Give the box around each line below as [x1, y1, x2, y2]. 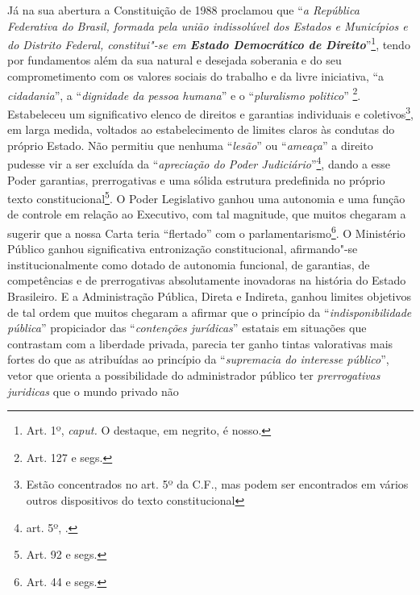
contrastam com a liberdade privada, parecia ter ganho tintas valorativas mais [7, 335, 393, 352]
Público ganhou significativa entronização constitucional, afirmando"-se [7, 240, 358, 257]
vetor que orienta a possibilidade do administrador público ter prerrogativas [7, 367, 380, 383]
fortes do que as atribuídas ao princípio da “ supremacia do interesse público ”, [7, 351, 389, 368]
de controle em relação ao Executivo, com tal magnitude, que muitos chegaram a [7, 206, 406, 223]
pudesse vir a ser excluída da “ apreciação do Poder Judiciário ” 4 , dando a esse [7, 153, 391, 172]
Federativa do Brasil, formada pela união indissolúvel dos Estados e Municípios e [7, 17, 408, 34]
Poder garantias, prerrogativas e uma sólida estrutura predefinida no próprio [7, 171, 385, 188]
